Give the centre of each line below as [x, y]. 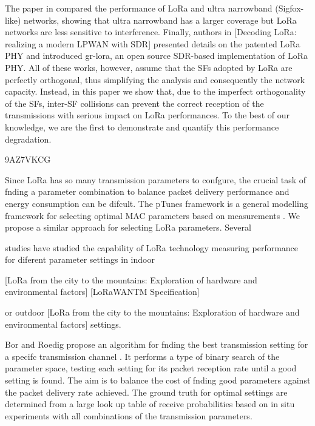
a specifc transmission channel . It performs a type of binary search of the [142, 356]
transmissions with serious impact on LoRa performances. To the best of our [147, 115]
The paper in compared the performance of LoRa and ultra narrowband [139, 8]
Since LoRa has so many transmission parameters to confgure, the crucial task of [156, 179]
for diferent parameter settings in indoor [80, 259]
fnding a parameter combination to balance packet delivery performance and [147, 191]
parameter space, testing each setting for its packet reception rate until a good [151, 368]
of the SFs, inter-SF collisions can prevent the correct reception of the [134, 103]
